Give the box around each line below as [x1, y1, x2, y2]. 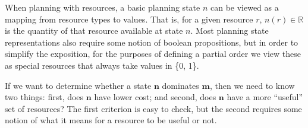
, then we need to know [209, 79, 295, 91]
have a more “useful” [227, 91, 303, 103]
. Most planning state [190, 24, 269, 37]
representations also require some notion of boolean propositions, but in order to [5, 36, 298, 48]
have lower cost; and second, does [94, 91, 216, 103]
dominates [162, 79, 199, 91]
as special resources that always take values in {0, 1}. [5, 59, 199, 71]
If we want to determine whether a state [5, 79, 152, 91]
